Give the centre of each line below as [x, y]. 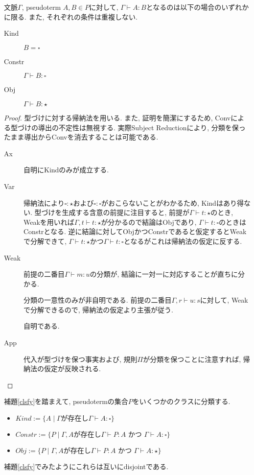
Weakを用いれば [49, 222]
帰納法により [44, 202]
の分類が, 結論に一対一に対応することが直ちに [164, 274]
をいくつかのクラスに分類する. [181, 401]
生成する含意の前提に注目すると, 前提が [126, 212]
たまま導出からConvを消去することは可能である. [81, 137]
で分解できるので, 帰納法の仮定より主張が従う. [98, 309]
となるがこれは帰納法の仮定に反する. [183, 241]
